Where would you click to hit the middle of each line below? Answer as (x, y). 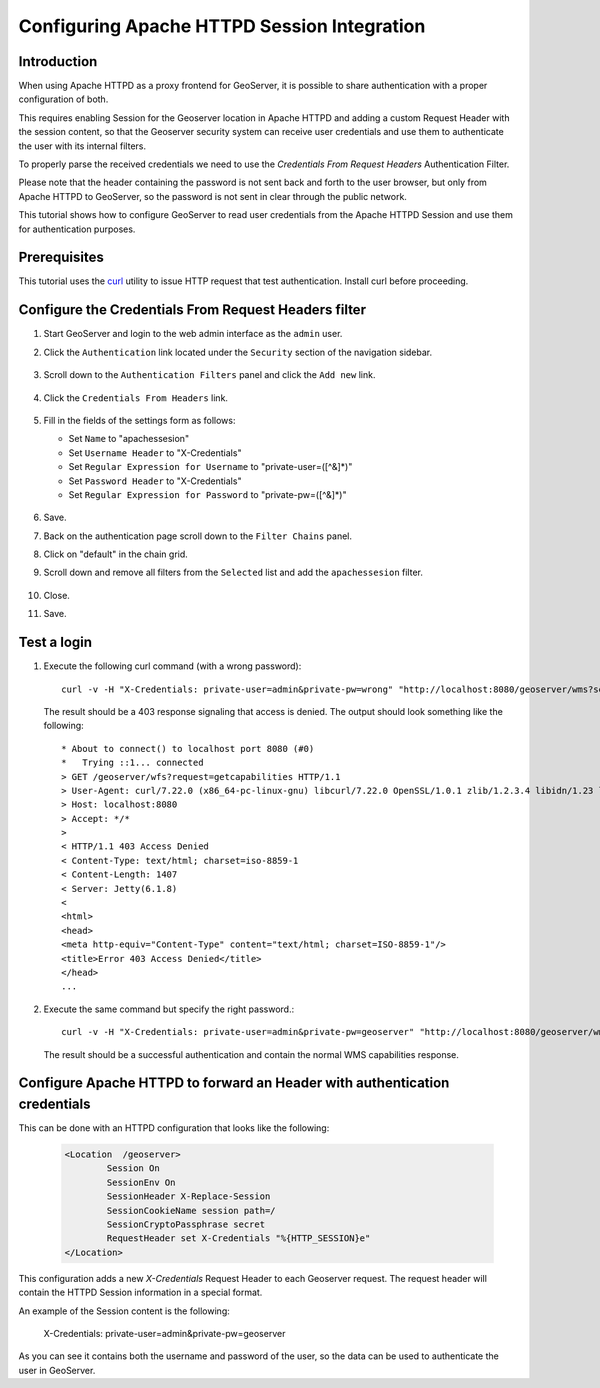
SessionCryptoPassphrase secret (185, 1224)
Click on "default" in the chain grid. (116, 554)
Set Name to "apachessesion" (129, 439)
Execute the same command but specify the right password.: (169, 1009)
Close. (56, 595)
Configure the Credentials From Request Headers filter (192, 310)
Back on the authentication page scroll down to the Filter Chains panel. (198, 536)
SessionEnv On (141, 1182)
